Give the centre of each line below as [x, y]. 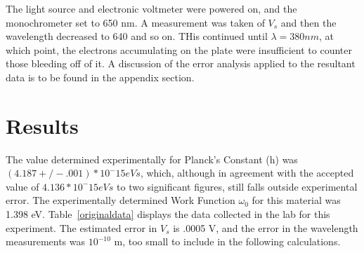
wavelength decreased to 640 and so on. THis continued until [137, 36]
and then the [308, 22]
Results [42, 125]
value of [22, 186]
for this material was [296, 200]
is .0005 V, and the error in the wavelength [266, 227]
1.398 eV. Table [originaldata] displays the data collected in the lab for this [168, 214]
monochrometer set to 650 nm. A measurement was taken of [135, 22]
